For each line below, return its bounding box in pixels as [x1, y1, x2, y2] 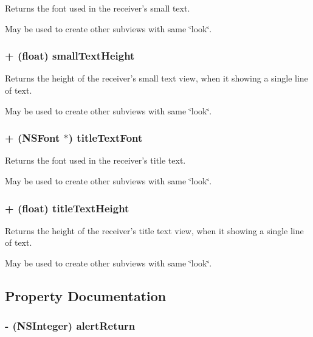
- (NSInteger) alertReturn [5, 318, 136, 333]
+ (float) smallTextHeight [5, 48, 135, 63]
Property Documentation [5, 286, 167, 305]
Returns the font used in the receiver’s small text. [5, 2, 190, 14]
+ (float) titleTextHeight [5, 200, 129, 215]
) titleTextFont [68, 130, 143, 145]
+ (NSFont [5, 130, 60, 145]
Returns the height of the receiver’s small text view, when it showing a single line [5, 72, 308, 85]
